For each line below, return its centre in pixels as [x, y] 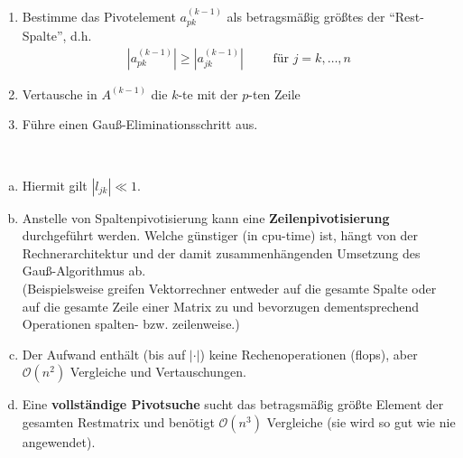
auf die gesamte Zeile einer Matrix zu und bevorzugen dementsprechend [221, 306]
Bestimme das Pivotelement [99, 16]
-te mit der [208, 93]
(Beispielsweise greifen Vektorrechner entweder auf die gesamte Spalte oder [229, 289]
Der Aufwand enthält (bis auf [104, 354]
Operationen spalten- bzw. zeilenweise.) [131, 324]
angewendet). [59, 441]
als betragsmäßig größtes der [306, 16]
